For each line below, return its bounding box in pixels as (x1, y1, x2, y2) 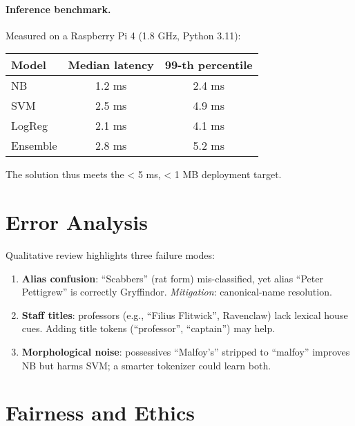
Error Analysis (6, 208, 148, 236)
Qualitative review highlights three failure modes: (6, 248, 215, 262)
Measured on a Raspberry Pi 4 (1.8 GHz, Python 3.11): (6, 28, 241, 42)
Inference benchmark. (6, 1, 111, 16)
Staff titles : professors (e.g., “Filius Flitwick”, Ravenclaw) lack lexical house (21, 307, 348, 322)
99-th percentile (164, 57, 253, 73)
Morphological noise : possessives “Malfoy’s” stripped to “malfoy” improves (21, 345, 350, 359)
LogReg (11, 117, 48, 134)
